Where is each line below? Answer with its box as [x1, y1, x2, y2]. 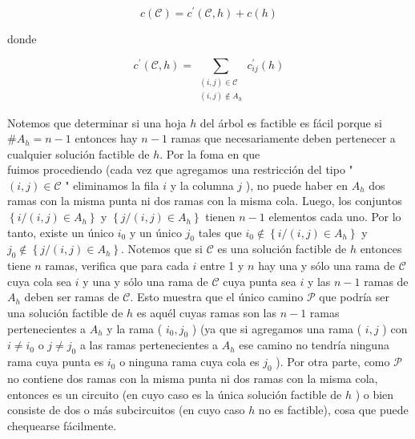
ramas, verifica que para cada [45, 257, 189, 274]
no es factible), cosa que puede [258, 401, 409, 418]
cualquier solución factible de [7, 145, 150, 162]
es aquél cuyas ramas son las [136, 304, 276, 321]
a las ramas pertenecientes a [79, 336, 219, 353]
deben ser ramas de [24, 288, 119, 305]
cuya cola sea [7, 272, 72, 289]
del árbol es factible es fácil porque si [199, 114, 382, 131]
